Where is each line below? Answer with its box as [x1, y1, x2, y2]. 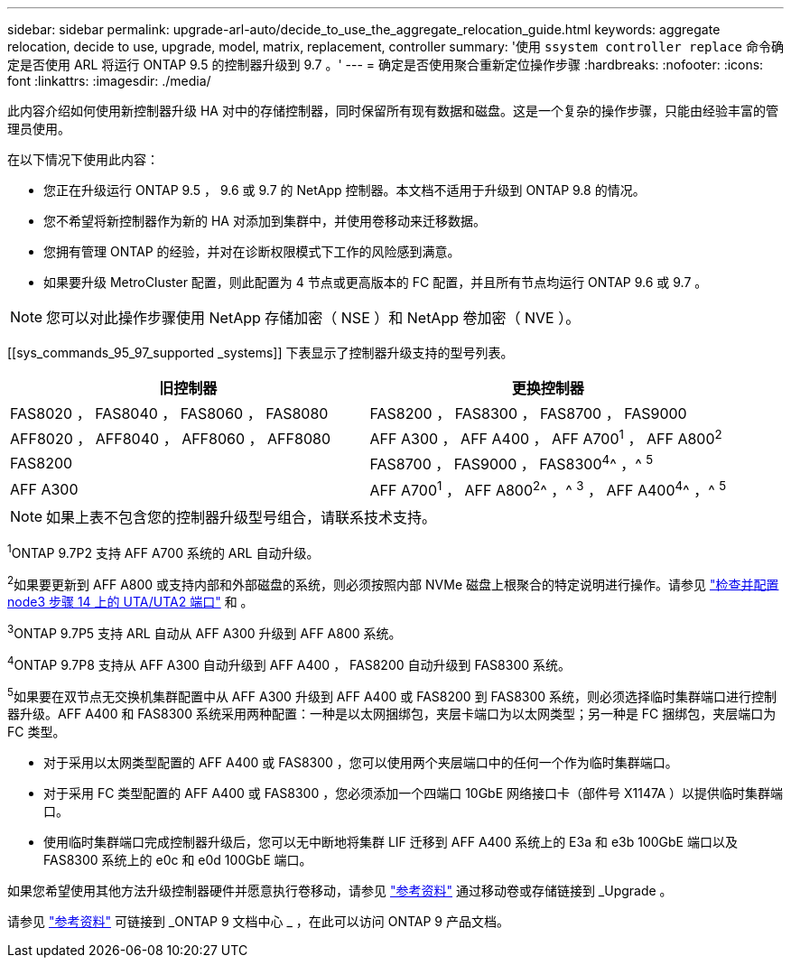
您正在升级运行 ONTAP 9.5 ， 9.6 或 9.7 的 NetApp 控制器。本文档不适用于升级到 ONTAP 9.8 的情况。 [43, 182, 646, 198]
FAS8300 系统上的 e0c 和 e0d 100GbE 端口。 [43, 852, 312, 868]
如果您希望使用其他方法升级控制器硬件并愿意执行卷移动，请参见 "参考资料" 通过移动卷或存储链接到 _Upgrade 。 [7, 883, 673, 899]
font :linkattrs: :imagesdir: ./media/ [7, 73, 211, 88]
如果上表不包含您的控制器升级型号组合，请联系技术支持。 [46, 507, 437, 526]
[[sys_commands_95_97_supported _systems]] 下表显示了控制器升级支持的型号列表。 [7, 345, 514, 360]
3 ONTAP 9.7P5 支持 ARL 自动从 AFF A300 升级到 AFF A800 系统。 [7, 623, 402, 641]
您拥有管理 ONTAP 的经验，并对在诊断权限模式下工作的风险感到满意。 [43, 244, 461, 259]
